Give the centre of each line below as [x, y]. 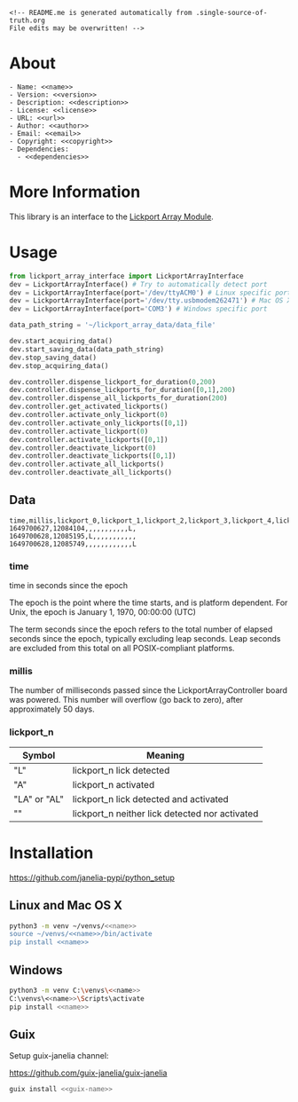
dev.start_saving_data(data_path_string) [87, 349]
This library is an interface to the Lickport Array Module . [112, 216]
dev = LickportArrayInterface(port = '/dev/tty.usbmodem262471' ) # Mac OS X [150, 301]
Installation [51, 853]
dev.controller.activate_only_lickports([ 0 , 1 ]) [99, 423]
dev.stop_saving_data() [53, 358]
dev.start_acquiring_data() [61, 342]
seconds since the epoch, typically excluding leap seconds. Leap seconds [145, 639]
